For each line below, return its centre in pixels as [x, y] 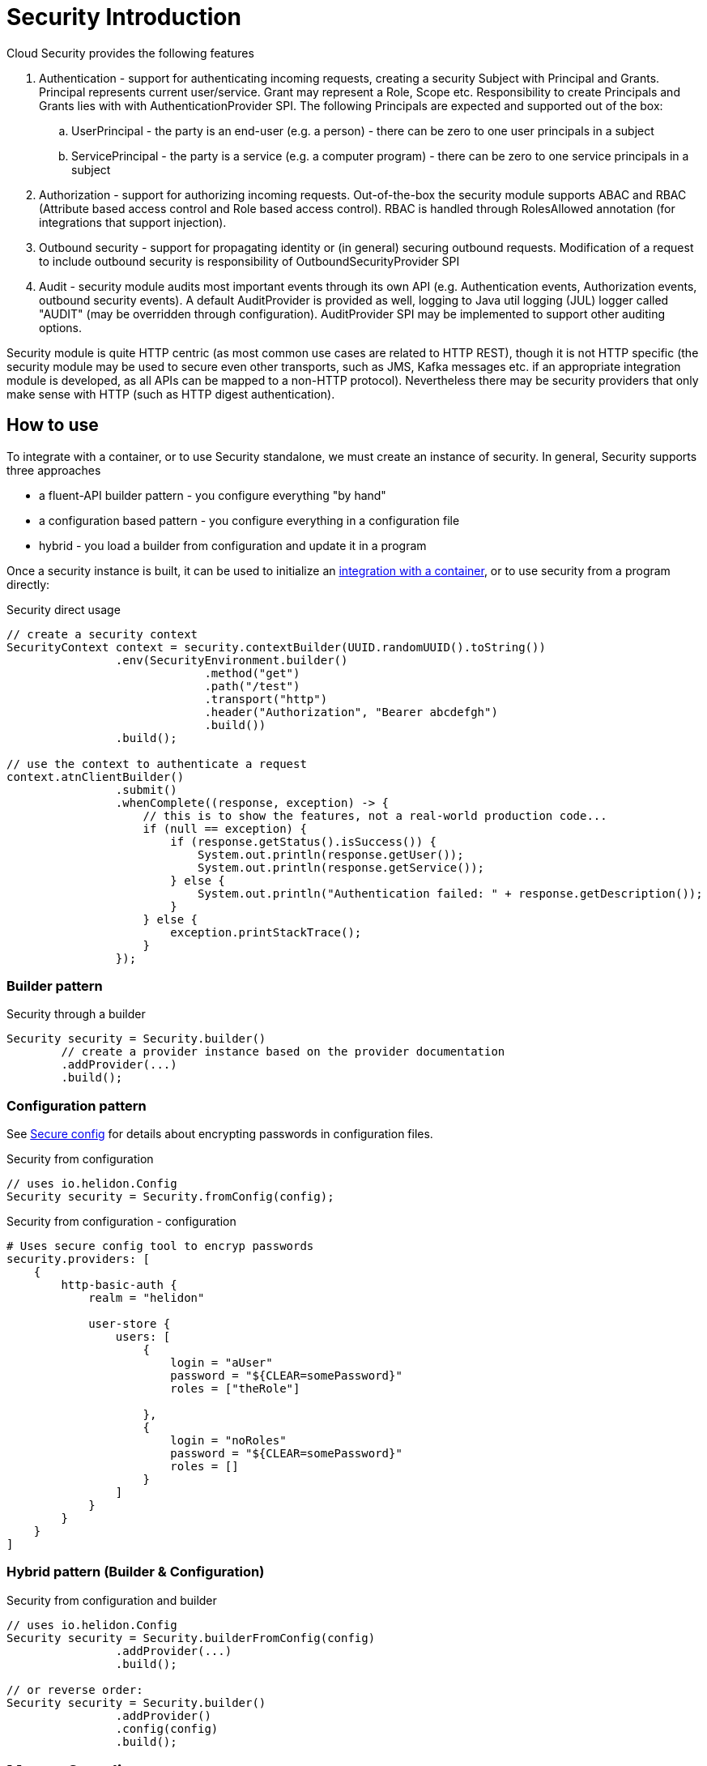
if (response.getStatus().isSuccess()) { [304, 841]
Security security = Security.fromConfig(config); [170, 1197]
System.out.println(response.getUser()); [331, 854]
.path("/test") [252, 686]
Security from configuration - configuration [121, 1222]
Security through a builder [76, 1014]
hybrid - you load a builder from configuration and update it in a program [233, 545]
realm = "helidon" [147, 1298]
